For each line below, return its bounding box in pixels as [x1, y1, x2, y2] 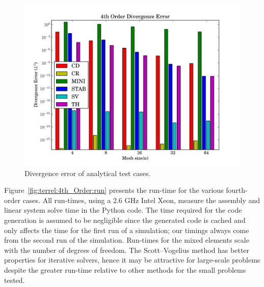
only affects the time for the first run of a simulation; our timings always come [4, 224, 249, 235]
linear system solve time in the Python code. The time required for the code [4, 205, 242, 215]
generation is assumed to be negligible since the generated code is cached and [4, 214, 246, 225]
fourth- [226, 185, 248, 195]
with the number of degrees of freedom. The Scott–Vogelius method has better [4, 244, 250, 255]
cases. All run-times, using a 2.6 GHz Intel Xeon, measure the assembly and [22, 194, 260, 205]
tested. [4, 274, 25, 285]
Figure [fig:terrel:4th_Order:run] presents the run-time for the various [4, 185, 224, 195]
